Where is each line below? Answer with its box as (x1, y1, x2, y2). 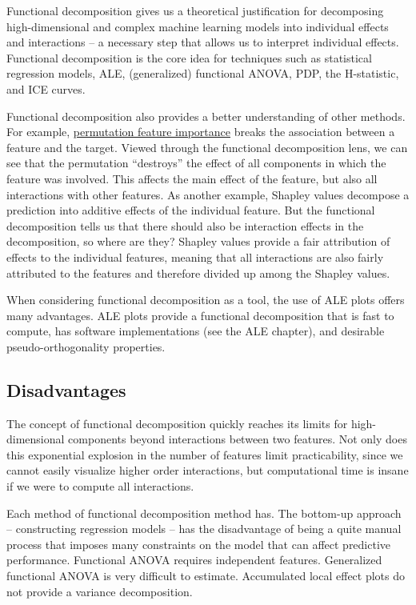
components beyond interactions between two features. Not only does (68, 431, 407, 447)
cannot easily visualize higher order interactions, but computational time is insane (6, 462, 409, 479)
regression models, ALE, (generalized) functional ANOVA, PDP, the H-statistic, (6, 65, 399, 82)
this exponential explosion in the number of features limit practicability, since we (6, 446, 403, 463)
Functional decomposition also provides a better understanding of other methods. (6, 107, 406, 124)
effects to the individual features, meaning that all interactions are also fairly (6, 248, 384, 265)
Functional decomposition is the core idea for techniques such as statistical (6, 49, 372, 66)
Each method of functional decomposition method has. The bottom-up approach (6, 504, 402, 521)
